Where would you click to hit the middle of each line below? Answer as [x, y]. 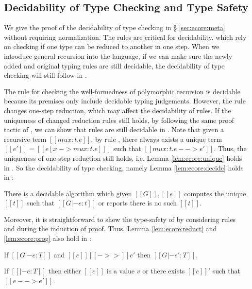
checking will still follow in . [45, 75]
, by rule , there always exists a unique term [157, 139]
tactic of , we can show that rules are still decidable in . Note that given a [114, 129]
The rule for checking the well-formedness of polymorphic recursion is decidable [122, 91]
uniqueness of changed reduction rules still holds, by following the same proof [119, 120]
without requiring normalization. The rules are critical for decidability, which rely [125, 37]
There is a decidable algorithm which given [68, 193]
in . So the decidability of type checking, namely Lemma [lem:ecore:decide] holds [124, 167]
